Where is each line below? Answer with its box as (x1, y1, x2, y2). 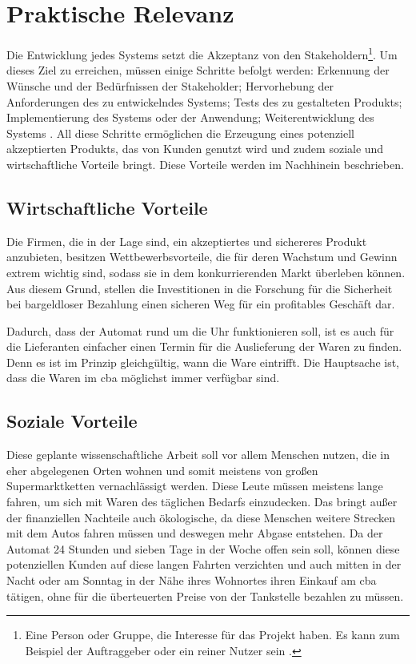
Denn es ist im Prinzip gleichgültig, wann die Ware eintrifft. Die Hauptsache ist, (6, 353, 400, 370)
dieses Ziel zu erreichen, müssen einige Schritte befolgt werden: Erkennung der (6, 62, 390, 78)
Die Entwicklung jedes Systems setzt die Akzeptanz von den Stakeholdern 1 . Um (6, 44, 398, 62)
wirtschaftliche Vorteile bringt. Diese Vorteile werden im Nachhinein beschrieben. (6, 155, 404, 172)
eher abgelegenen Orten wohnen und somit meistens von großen (6, 461, 318, 478)
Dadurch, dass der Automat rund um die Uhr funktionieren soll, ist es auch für (6, 322, 394, 339)
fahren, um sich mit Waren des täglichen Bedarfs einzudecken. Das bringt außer (6, 493, 398, 510)
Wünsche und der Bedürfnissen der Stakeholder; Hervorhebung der (6, 77, 334, 94)
